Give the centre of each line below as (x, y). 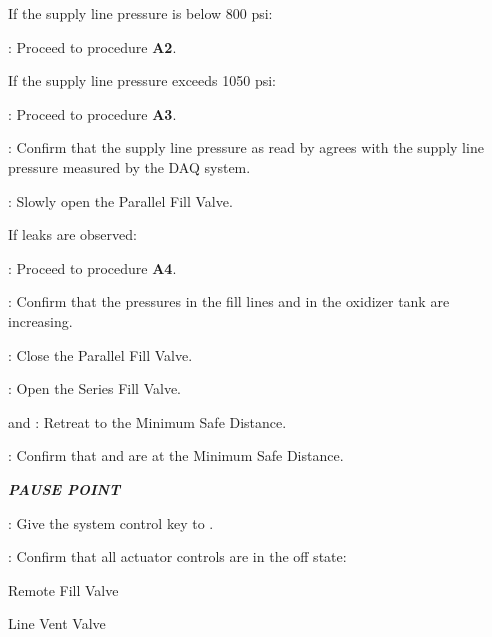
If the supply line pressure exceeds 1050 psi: (142, 80)
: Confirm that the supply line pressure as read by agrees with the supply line (246, 147)
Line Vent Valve (57, 623)
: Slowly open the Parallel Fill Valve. (120, 200)
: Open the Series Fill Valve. (94, 388)
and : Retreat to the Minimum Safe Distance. (147, 421)
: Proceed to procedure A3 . (92, 113)
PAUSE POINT (64, 488)
